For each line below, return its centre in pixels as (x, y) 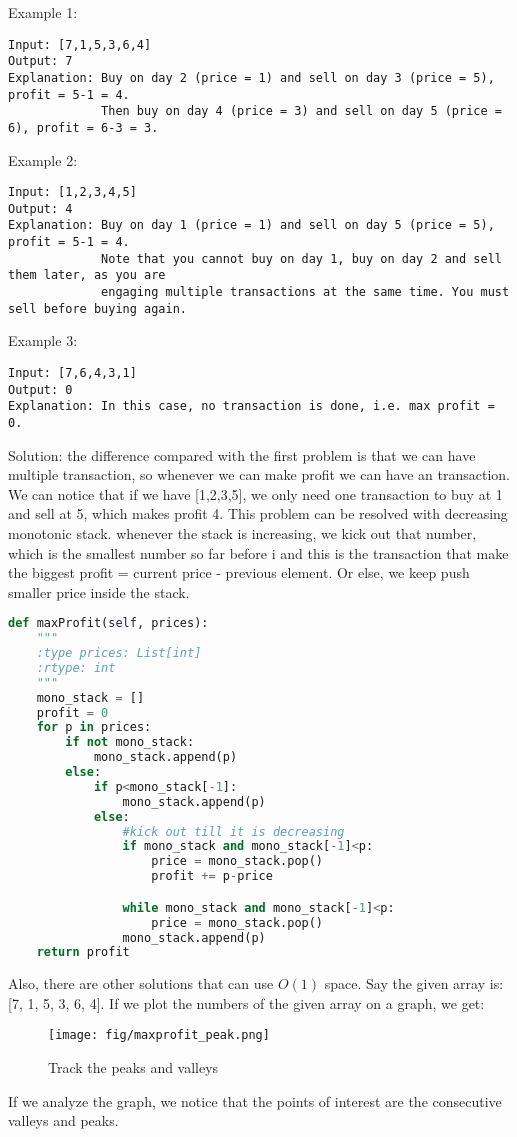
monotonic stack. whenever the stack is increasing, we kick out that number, (242, 532)
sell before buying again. (97, 308)
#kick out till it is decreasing (233, 831)
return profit (83, 952)
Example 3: (43, 340)
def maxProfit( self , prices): (108, 623)
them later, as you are (87, 275)
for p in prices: (94, 727)
